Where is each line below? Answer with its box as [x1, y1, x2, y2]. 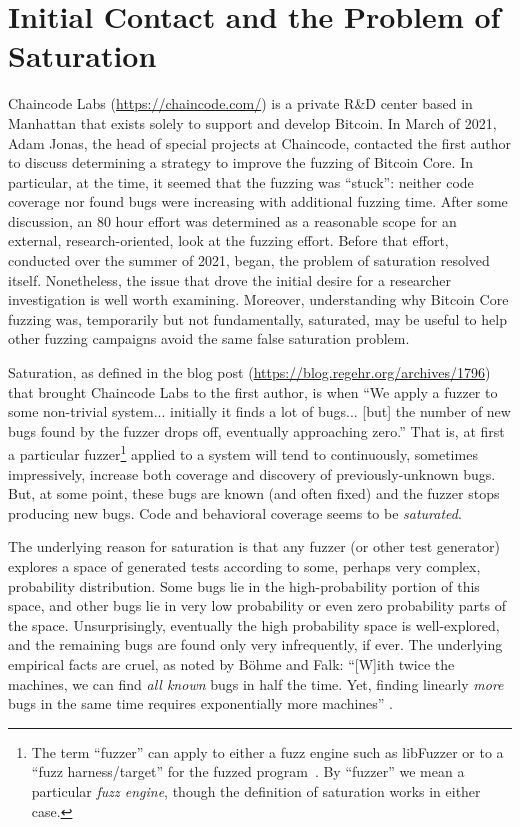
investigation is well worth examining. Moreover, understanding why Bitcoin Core [8, 289, 509, 310]
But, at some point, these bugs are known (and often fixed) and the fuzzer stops [8, 483, 500, 504]
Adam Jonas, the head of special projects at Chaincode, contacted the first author [8, 132, 512, 153]
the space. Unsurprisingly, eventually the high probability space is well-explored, [8, 614, 500, 635]
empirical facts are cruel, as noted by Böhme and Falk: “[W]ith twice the [8, 654, 455, 674]
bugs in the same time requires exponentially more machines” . [8, 693, 394, 714]
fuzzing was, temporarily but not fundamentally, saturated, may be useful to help [8, 308, 507, 329]
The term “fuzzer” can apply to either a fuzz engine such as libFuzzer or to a [31, 741, 504, 762]
